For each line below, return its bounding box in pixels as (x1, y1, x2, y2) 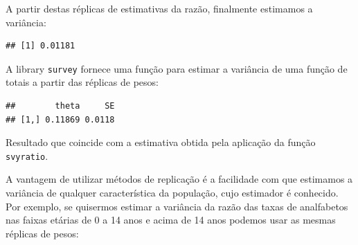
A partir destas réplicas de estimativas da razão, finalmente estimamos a (6, 1, 313, 15)
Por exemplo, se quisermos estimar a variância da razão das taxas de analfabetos (6, 199, 348, 213)
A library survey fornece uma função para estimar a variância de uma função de (6, 61, 348, 75)
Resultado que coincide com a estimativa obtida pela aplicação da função (6, 135, 316, 149)
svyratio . (6, 148, 48, 163)
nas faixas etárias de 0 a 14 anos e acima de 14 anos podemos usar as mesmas (6, 212, 336, 227)
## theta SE (6, 101, 115, 111)
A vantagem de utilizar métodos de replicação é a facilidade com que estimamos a (6, 172, 353, 186)
